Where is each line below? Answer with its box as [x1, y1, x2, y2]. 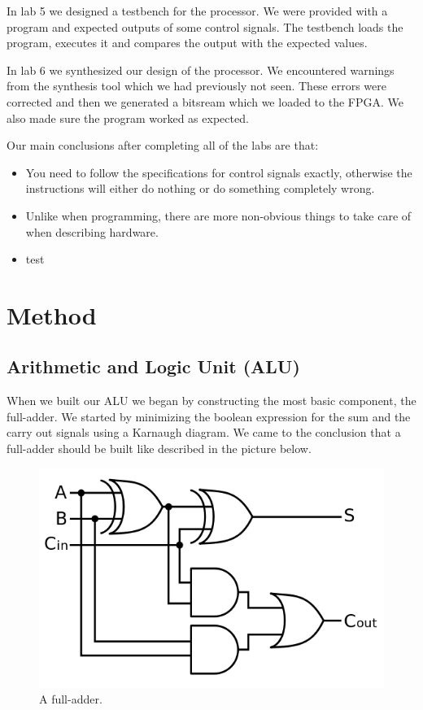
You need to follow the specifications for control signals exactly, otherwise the [25, 163, 412, 181]
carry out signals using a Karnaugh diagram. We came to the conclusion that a [7, 424, 401, 441]
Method [7, 298, 97, 331]
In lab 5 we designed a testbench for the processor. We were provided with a [7, 2, 388, 19]
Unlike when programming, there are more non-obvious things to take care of [25, 207, 412, 224]
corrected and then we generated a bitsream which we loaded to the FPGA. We [7, 93, 403, 110]
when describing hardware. [25, 223, 159, 240]
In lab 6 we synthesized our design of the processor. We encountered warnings [7, 61, 395, 78]
